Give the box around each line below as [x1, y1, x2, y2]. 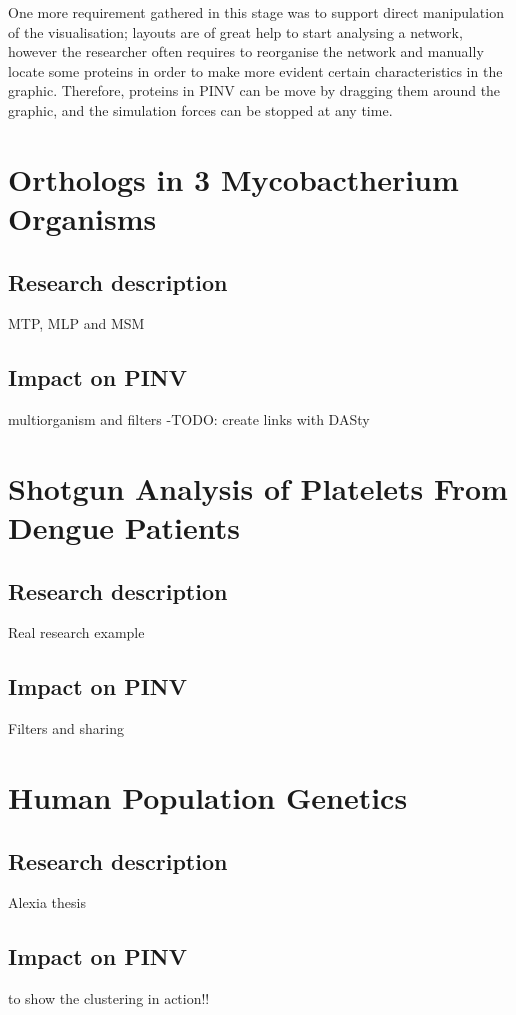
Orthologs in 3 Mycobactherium [8, 158, 459, 199]
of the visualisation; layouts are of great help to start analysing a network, [8, 21, 463, 42]
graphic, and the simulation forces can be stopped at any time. [8, 99, 393, 120]
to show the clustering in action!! [8, 988, 210, 1009]
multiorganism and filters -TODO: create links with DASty [8, 409, 370, 430]
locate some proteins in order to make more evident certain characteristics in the [8, 60, 503, 81]
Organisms [8, 197, 157, 238]
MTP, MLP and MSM [8, 313, 145, 334]
